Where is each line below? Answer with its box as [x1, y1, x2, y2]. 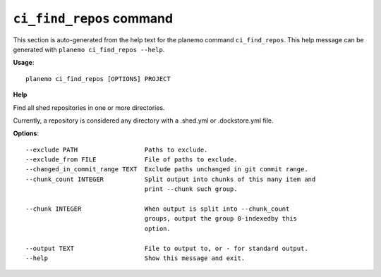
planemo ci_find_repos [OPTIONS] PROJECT [25, 75, 171, 82]
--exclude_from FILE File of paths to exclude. [25, 156, 238, 164]
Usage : [13, 59, 35, 67]
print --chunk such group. [144, 185, 238, 193]
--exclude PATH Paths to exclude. [25, 145, 208, 154]
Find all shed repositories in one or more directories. [13, 103, 165, 112]
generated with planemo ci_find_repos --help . [13, 45, 165, 54]
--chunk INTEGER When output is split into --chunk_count [25, 205, 290, 213]
